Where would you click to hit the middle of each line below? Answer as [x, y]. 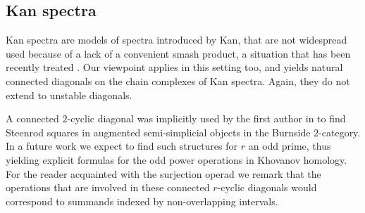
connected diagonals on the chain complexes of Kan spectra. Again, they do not [178, 80]
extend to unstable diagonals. [69, 95]
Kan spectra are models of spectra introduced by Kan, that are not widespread [177, 40]
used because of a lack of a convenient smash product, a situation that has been [178, 53]
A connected [32, 118]
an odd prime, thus [290, 146]
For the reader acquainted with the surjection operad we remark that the [163, 173]
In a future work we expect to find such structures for [122, 146]
